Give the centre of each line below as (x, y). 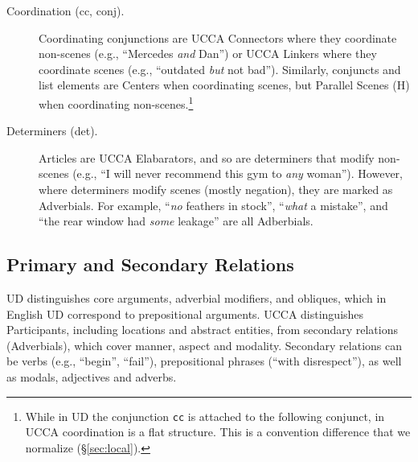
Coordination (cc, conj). (66, 10)
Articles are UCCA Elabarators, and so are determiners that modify (207, 157)
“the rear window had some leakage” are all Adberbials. (176, 221)
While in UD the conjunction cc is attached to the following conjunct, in (205, 416)
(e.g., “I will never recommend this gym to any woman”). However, (238, 173)
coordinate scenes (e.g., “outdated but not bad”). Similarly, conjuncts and (220, 69)
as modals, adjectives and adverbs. (92, 376)
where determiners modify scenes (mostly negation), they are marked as (216, 189)
